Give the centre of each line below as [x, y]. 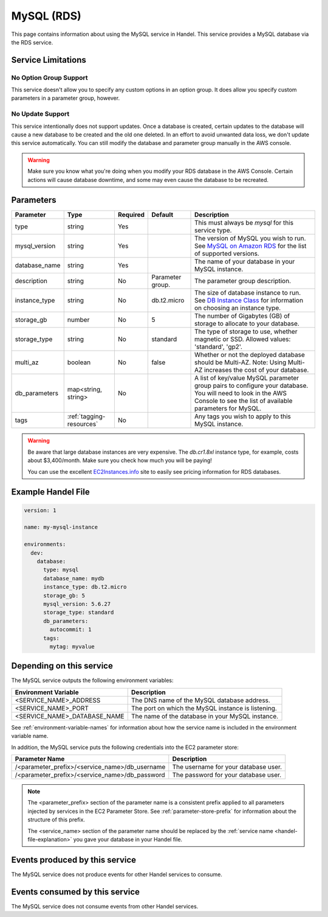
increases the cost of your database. [256, 370]
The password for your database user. [227, 775]
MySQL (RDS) [46, 16]
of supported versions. [227, 254]
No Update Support [40, 114]
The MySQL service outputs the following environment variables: [92, 680]
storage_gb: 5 [64, 596]
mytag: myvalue [72, 646]
